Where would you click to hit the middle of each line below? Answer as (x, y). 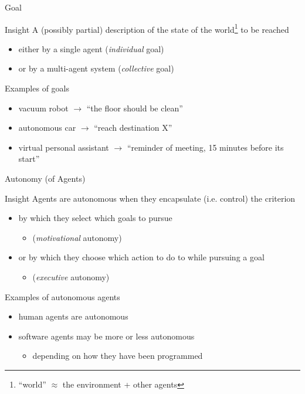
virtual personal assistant (64, 147)
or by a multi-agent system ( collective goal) (96, 68)
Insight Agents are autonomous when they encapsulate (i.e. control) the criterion (150, 198)
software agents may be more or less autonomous (106, 336)
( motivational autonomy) (77, 237)
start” (29, 159)
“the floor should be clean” (135, 108)
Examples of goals (37, 88)
